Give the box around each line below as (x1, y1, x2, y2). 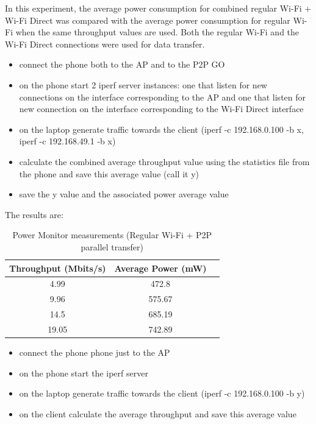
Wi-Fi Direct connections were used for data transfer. (5, 37, 205, 50)
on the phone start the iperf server (19, 366, 148, 379)
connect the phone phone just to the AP (19, 345, 170, 358)
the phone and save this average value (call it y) (19, 167, 199, 180)
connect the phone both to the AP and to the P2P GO (19, 58, 225, 71)
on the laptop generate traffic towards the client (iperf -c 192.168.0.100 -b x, (19, 122, 304, 135)
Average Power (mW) (114, 261, 207, 274)
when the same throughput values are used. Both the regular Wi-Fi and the (15, 26, 300, 38)
